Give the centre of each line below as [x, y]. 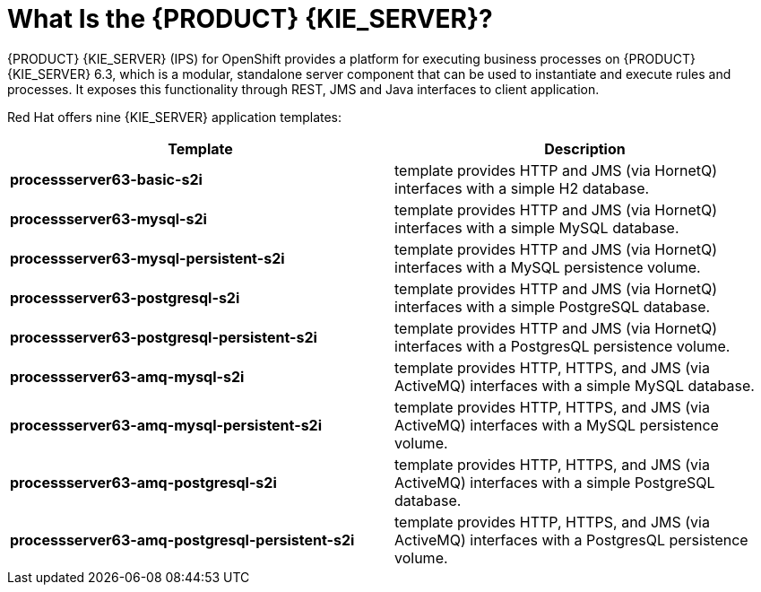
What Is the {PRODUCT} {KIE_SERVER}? [250, 19]
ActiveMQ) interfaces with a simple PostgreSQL [555, 482]
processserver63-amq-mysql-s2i [127, 376]
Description [585, 148]
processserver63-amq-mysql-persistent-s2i [166, 425]
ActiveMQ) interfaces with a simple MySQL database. [575, 385]
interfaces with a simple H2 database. [522, 188]
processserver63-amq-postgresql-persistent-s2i [182, 540]
